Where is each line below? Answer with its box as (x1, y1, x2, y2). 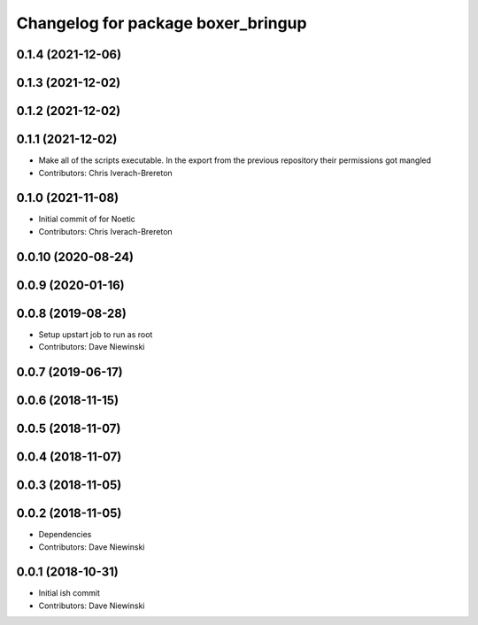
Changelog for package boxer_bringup (16, 13, 307, 33)
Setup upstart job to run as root (38, 328, 153, 340)
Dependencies (38, 529, 92, 540)
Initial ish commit (38, 588, 101, 598)
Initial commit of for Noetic (38, 213, 136, 225)
